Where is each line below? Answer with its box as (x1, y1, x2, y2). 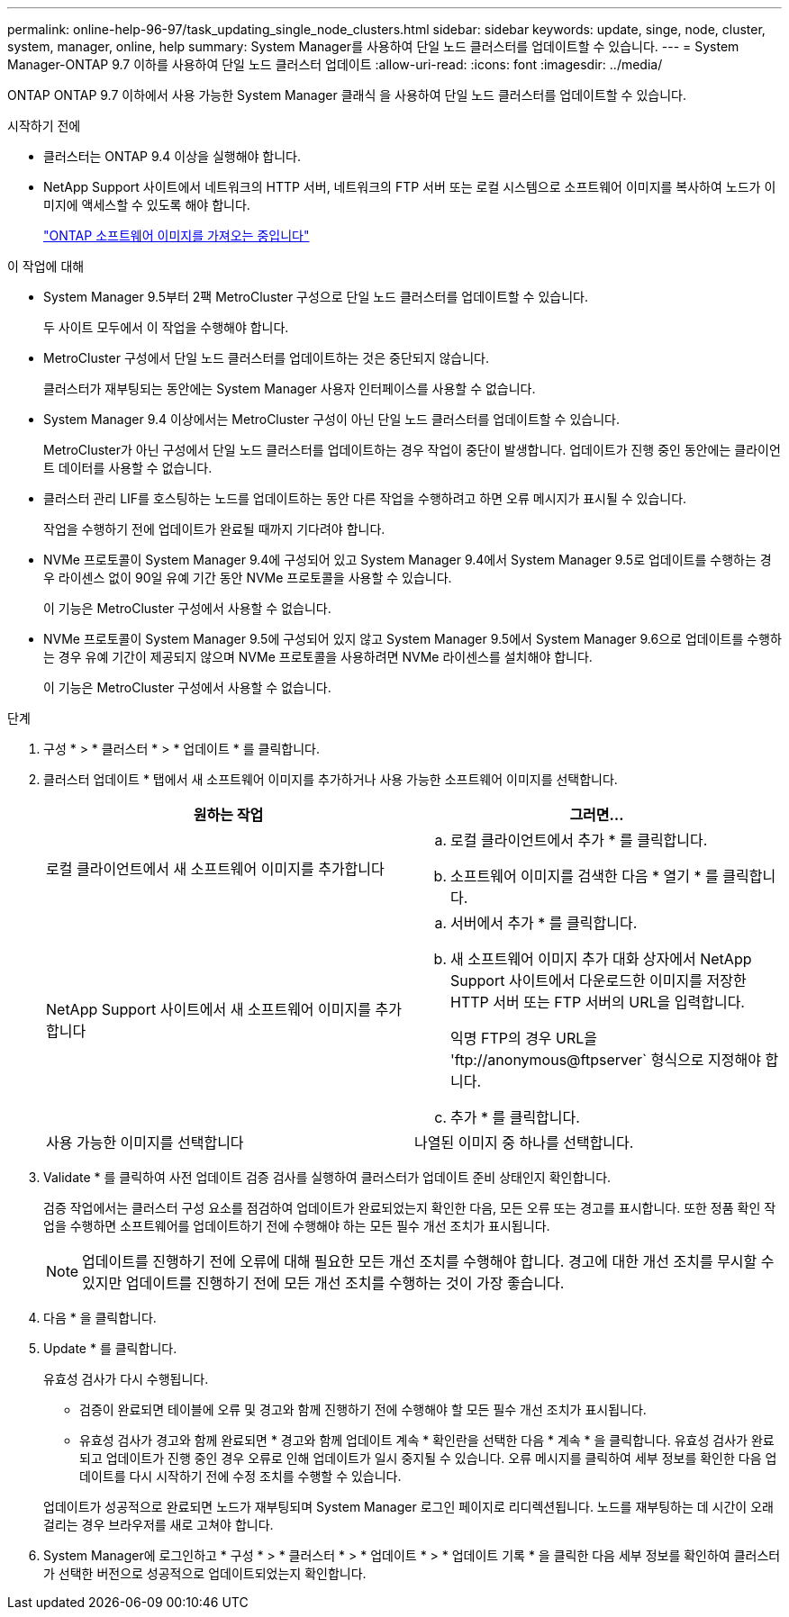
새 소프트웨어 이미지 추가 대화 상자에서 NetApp (450, 950, 752, 968)
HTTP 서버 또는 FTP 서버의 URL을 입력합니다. (450, 993, 745, 1011)
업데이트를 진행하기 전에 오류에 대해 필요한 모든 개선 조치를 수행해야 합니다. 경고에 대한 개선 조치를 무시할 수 (82, 1252, 775, 1270)
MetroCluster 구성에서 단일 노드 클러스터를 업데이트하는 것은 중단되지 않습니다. (43, 350, 490, 366)
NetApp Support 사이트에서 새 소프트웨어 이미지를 (46, 1000, 371, 1018)
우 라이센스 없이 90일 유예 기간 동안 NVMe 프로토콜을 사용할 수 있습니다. (43, 570, 452, 585)
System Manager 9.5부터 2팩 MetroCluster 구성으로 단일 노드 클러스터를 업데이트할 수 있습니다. (43, 289, 588, 304)
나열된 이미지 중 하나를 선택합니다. (414, 1134, 634, 1152)
